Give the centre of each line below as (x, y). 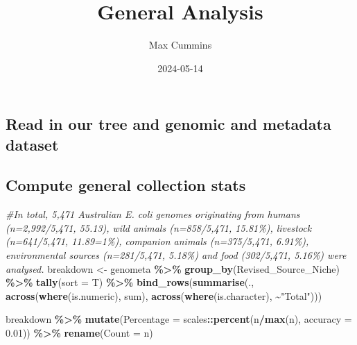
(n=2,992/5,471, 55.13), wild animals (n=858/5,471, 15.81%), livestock (159, 227)
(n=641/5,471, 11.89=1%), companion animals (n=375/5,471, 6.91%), (157, 241)
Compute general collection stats (126, 185)
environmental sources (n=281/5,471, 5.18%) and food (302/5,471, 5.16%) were (176, 255)
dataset (32, 144)
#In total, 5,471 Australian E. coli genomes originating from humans (153, 214)
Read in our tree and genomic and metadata (168, 124)
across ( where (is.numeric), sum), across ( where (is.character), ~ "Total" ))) (164, 295)
